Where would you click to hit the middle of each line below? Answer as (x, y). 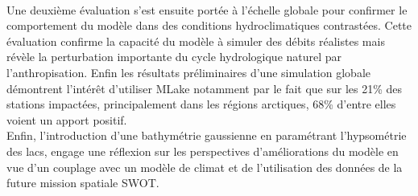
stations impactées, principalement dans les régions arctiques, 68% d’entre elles (201, 104)
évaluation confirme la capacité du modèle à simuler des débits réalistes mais (196, 41)
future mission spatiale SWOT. (83, 183)
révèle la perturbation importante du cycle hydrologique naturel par (174, 57)
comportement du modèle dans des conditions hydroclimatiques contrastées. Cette (209, 25)
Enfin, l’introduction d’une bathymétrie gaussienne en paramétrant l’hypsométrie (207, 135)
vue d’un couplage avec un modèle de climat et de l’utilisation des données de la (205, 167)
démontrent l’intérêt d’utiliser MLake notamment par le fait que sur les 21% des (205, 88)
